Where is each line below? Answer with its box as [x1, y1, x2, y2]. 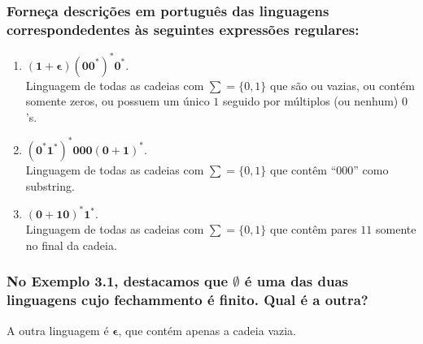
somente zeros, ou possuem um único [25, 92, 210, 110]
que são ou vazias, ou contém [270, 76, 415, 93]
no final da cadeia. [25, 236, 117, 253]
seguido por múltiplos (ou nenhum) [222, 92, 399, 110]
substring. [25, 177, 75, 194]
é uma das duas [244, 271, 349, 291]
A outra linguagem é [7, 321, 109, 338]
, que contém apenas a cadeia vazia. [118, 321, 297, 338]
